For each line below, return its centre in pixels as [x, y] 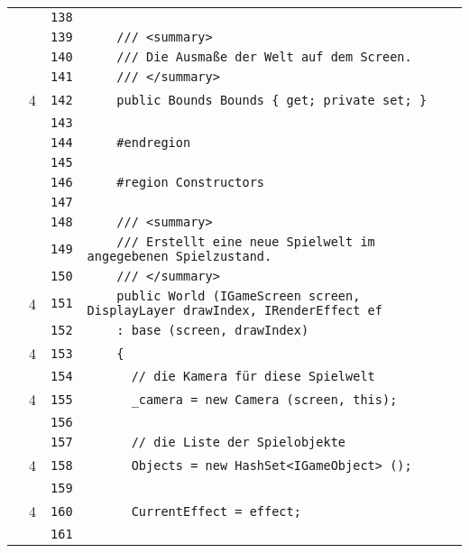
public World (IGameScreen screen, [239, 296]
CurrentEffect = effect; [216, 511]
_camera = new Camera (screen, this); [264, 399]
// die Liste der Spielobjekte [239, 442]
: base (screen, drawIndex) [213, 330]
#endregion [154, 143]
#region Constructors [191, 182]
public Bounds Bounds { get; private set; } [272, 100]
